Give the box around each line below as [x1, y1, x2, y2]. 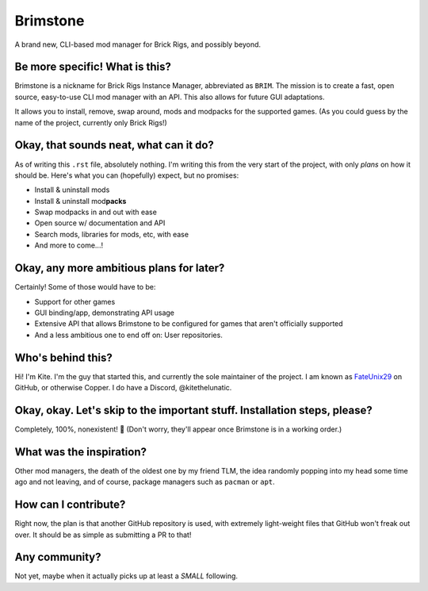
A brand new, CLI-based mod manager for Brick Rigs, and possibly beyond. [14, 40, 262, 49]
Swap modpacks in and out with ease [34, 207, 158, 217]
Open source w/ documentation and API [34, 218, 166, 228]
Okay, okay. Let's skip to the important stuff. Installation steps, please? [14, 403, 373, 416]
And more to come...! [34, 240, 103, 250]
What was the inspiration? [14, 445, 147, 459]
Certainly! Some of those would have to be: [14, 282, 156, 292]
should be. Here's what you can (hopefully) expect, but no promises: [14, 171, 239, 180]
